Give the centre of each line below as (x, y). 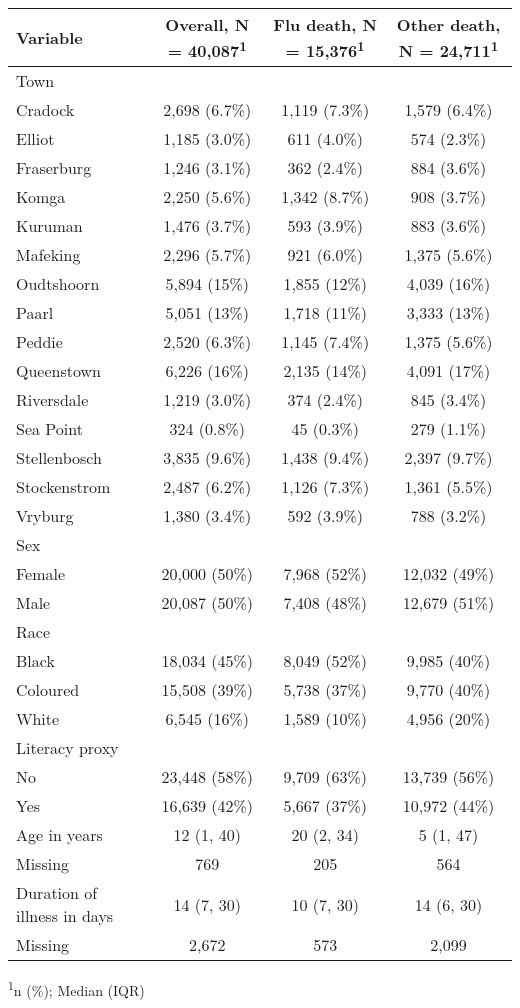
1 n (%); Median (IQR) (76, 988)
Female (41, 574)
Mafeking (48, 255)
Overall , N (207, 24)
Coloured (48, 690)
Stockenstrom (63, 487)
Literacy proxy (67, 748)
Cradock (45, 110)
